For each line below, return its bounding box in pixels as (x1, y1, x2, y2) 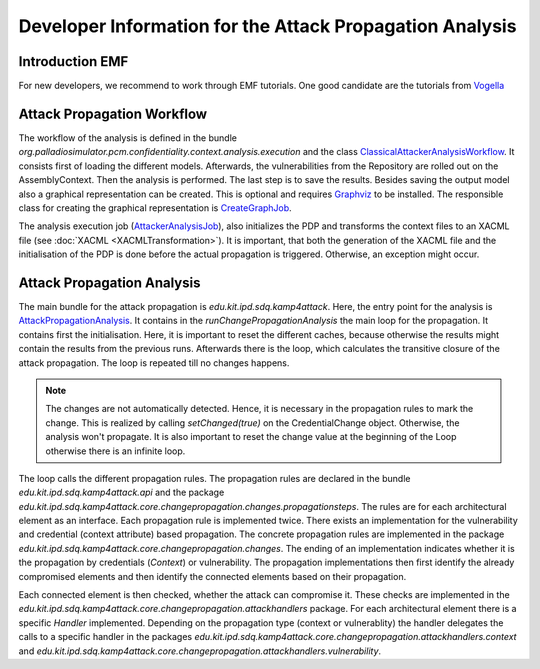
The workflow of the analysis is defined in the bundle (18, 131, 237, 144)
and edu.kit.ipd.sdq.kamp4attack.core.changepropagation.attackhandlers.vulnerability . (18, 645, 382, 657)
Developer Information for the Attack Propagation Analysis (18, 15, 517, 37)
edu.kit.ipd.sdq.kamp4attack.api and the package (18, 486, 225, 499)
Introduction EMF (18, 53, 129, 70)
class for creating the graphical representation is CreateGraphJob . (18, 201, 292, 214)
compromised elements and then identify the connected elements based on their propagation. (18, 570, 407, 582)
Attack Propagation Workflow (18, 105, 208, 122)
